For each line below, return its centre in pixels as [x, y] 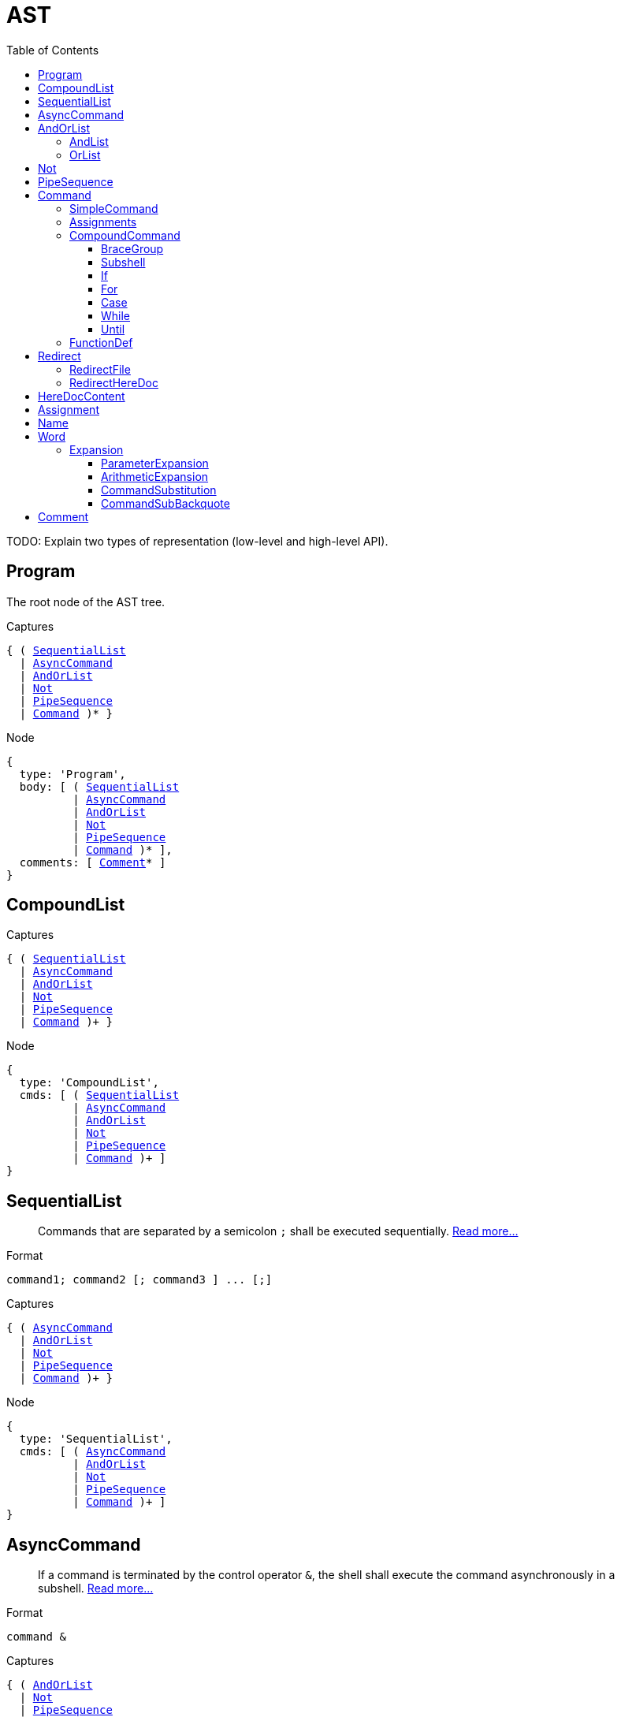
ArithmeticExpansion [155, 476]
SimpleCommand [114, 208]
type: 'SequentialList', [96, 1439]
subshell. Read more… [96, 1589]
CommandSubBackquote [165, 503]
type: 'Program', [73, 774]
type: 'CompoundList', [89, 1083]
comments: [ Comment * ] [93, 862]
